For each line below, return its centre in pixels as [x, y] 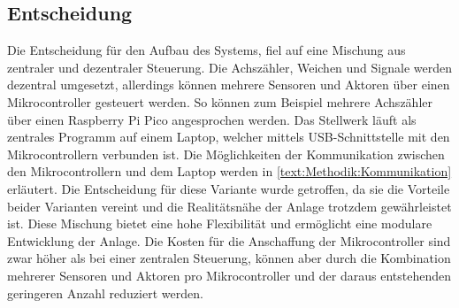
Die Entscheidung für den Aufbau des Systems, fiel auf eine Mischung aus [207, 50]
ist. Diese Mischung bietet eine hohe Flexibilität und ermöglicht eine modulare [220, 223]
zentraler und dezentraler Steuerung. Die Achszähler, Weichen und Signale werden [230, 67]
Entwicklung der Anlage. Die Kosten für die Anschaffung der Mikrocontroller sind [229, 240]
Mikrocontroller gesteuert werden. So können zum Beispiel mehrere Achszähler [220, 101]
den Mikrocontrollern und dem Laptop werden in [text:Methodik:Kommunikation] [229, 171]
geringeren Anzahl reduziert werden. [105, 293]
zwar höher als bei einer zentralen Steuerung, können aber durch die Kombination [229, 258]
